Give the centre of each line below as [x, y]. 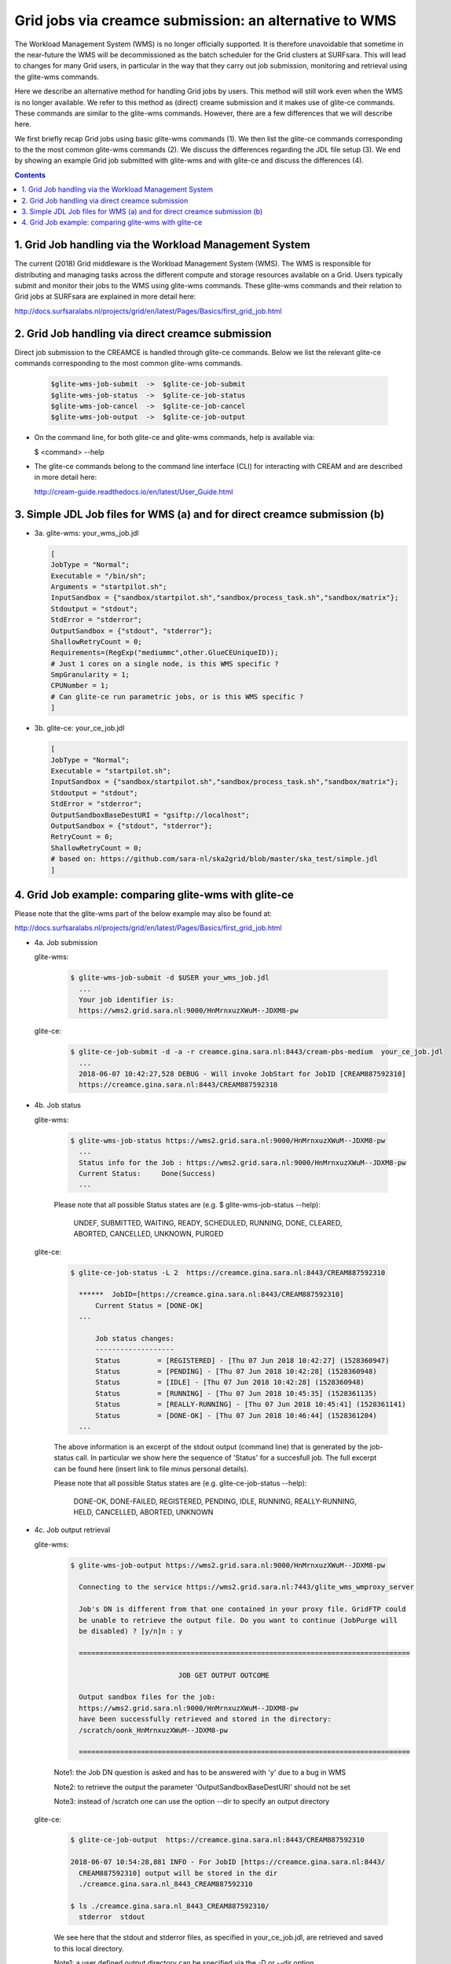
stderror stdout [112, 1917]
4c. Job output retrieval [72, 1530]
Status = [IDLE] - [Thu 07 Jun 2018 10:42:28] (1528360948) [230, 1382]
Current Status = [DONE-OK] [149, 1305]
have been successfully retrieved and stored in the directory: [205, 1719]
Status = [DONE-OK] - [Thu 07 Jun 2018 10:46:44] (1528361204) [236, 1415]
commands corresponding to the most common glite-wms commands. [128, 363]
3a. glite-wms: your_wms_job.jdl [86, 533]
